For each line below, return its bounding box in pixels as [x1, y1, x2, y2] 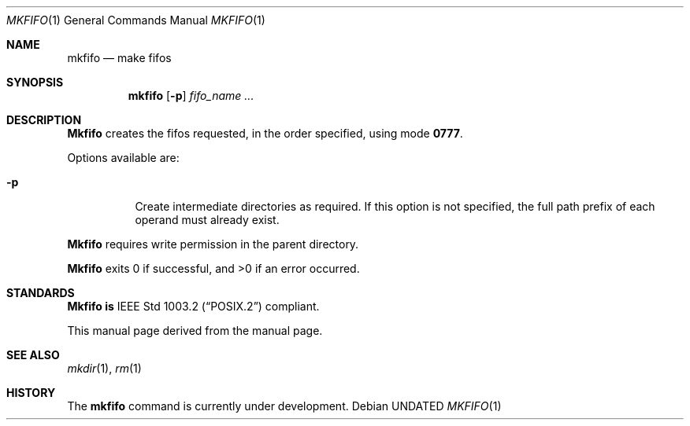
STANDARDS [6, 286, 75, 299]
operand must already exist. [135, 213, 280, 226]
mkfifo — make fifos [67, 51, 172, 64]
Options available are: [67, 151, 180, 164]
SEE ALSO [6, 348, 60, 362]
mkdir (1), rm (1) [67, 362, 142, 375]
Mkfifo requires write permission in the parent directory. [67, 237, 359, 251]
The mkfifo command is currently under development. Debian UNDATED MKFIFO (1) [67, 399, 502, 413]
